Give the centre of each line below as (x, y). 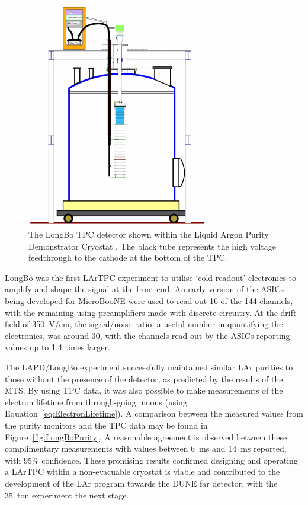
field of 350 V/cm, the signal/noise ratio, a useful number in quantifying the (144, 324)
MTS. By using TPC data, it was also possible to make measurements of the (144, 390)
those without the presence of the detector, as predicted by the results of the (144, 378)
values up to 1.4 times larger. (57, 347)
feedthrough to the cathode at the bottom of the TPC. (128, 258)
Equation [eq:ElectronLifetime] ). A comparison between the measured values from (154, 413)
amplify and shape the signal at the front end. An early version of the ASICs (145, 289)
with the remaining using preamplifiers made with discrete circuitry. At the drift (151, 312)
